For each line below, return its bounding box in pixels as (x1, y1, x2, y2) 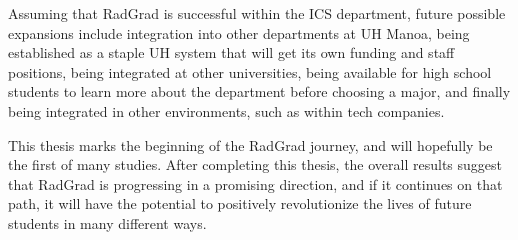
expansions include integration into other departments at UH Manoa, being (8, 22, 470, 43)
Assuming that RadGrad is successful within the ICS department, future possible (8, 3, 506, 23)
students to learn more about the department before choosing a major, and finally (8, 81, 511, 102)
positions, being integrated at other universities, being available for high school (8, 61, 492, 82)
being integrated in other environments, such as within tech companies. (8, 100, 445, 121)
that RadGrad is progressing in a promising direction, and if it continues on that (8, 173, 503, 194)
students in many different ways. (8, 212, 207, 233)
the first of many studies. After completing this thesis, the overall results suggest (8, 154, 503, 175)
